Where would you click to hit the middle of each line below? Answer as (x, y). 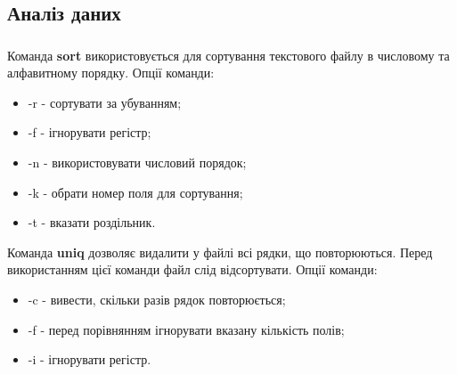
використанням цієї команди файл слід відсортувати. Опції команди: (192, 269)
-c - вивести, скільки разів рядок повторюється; (157, 300)
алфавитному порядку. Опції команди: (111, 73)
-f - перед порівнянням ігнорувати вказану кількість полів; (186, 329)
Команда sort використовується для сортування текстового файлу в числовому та (228, 55)
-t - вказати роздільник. (92, 222)
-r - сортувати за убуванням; (105, 102)
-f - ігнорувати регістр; (90, 132)
